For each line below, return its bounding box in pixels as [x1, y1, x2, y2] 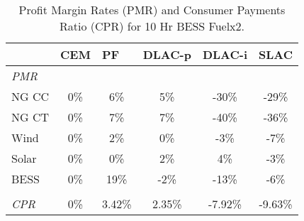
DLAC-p [142, 46, 191, 63]
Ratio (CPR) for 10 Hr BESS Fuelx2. [59, 18, 244, 34]
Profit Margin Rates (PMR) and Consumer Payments [18, 1, 286, 18]
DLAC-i [202, 46, 247, 63]
